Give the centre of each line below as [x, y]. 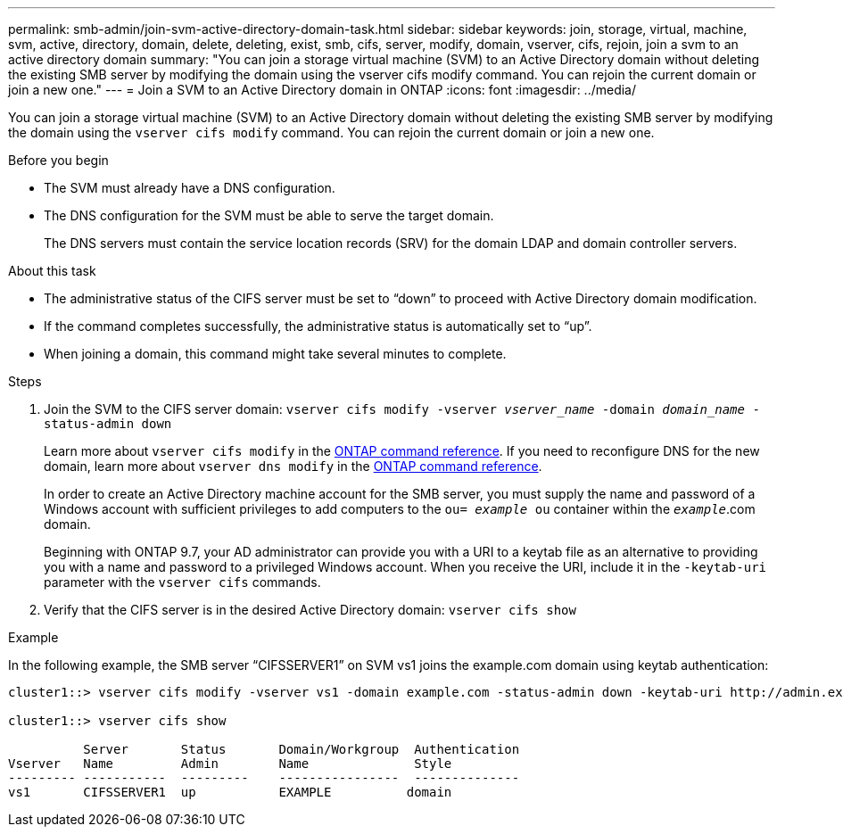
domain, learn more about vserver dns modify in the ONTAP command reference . [293, 466]
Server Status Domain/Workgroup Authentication [302, 749]
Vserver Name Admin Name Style [230, 764]
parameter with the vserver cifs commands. [182, 582]
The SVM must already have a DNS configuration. [190, 188]
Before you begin [58, 160]
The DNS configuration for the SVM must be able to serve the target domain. [269, 215]
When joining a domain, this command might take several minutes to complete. [275, 354]
